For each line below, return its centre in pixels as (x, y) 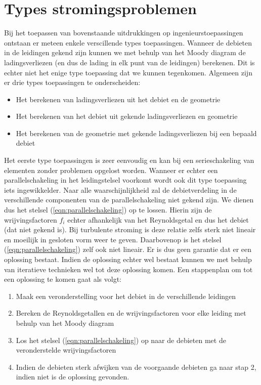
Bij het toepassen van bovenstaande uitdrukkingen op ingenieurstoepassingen (124, 33)
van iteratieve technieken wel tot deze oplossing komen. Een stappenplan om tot (128, 269)
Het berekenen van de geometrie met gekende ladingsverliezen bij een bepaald (136, 133)
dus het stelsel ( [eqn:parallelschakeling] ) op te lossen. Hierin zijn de (108, 210)
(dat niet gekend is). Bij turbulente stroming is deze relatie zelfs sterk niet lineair (130, 229)
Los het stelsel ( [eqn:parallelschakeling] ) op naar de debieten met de (121, 340)
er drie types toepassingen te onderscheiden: (72, 82)
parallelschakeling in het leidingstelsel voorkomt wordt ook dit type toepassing (125, 180)
